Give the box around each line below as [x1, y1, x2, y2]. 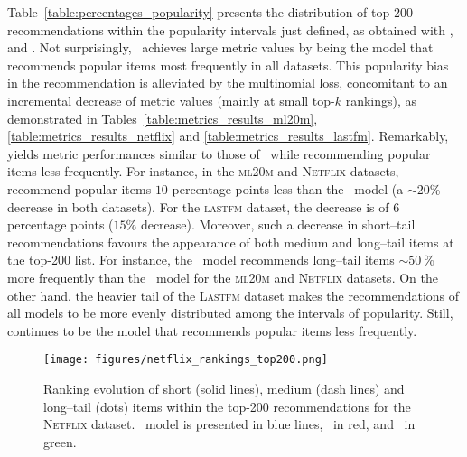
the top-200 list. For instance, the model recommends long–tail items [7, 250, 395, 269]
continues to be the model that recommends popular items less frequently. [7, 321, 417, 340]
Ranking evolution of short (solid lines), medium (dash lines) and [43, 378, 405, 397]
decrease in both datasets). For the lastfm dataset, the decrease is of [7, 197, 389, 216]
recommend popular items [7, 179, 152, 198]
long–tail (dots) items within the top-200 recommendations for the [43, 396, 411, 415]
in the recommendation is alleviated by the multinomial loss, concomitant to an [7, 73, 448, 92]
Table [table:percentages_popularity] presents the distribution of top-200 [7, 3, 413, 21]
